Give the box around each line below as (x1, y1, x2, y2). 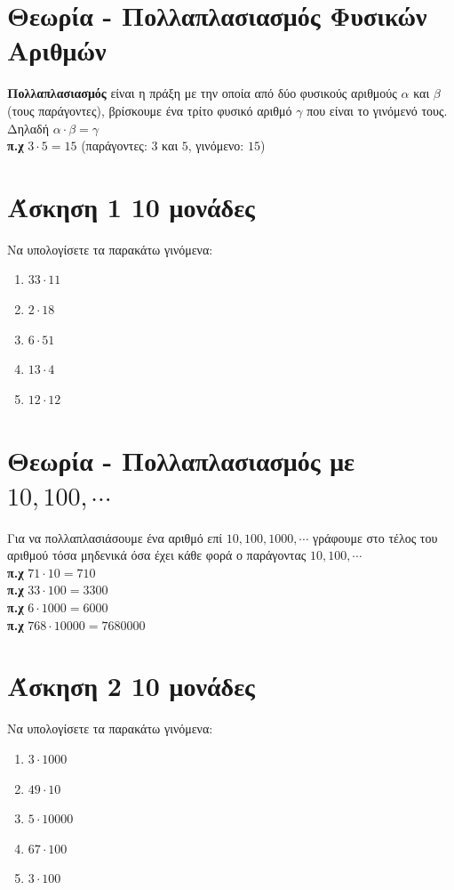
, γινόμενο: (187, 136, 244, 155)
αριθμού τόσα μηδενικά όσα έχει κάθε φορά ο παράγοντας (7, 546, 307, 564)
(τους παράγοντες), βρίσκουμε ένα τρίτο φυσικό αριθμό (7, 101, 292, 119)
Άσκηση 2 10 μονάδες (7, 667, 255, 704)
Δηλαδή (7, 118, 50, 137)
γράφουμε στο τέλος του (312, 528, 438, 546)
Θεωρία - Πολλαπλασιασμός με (7, 441, 354, 478)
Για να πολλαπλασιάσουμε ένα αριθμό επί (7, 528, 223, 546)
